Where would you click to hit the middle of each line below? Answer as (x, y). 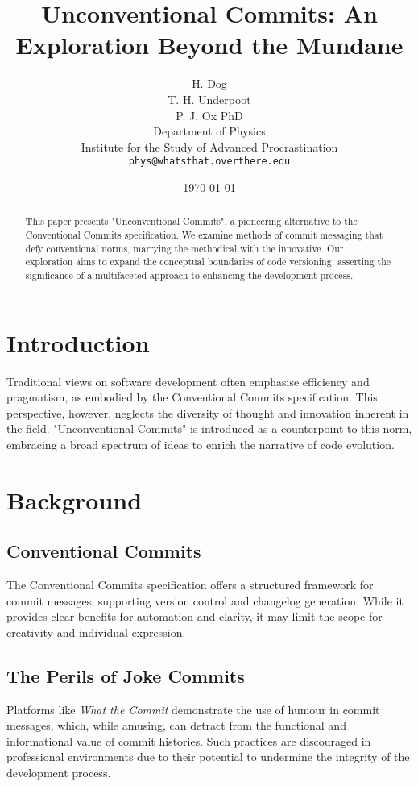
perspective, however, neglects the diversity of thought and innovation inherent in (208, 412)
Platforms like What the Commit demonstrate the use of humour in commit (193, 709)
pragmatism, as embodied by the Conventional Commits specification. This (192, 397)
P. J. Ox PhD (209, 115)
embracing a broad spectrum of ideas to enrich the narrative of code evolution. (201, 444)
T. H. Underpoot (209, 99)
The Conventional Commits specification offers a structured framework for (190, 585)
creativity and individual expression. (96, 632)
